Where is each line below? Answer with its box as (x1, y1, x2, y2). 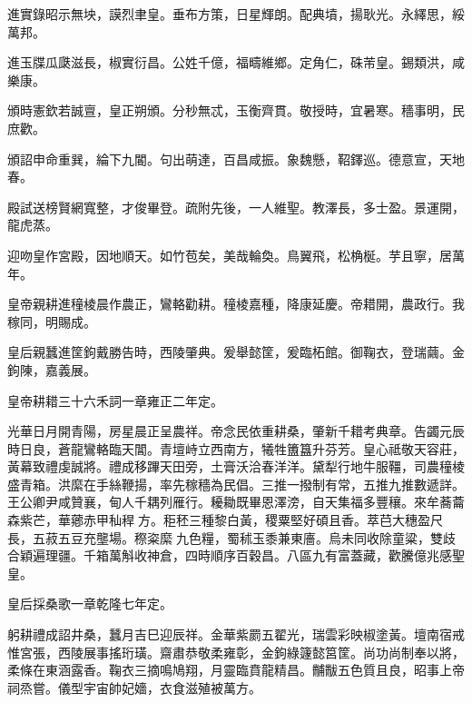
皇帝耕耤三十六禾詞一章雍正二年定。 (7, 391, 223, 410)
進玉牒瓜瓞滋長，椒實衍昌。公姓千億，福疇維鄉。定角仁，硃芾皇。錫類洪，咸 (7, 53, 465, 72)
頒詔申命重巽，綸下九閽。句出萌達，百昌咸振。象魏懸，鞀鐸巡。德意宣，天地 (7, 149, 465, 168)
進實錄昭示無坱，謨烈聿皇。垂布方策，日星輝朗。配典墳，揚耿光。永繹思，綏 (7, 5, 465, 23)
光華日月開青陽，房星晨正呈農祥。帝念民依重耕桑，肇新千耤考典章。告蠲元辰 (7, 421, 465, 441)
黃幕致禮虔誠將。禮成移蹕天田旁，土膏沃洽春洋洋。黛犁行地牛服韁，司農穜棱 (7, 457, 465, 476)
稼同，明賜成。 (7, 312, 96, 331)
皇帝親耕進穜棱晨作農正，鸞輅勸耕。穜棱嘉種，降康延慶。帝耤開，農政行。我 (7, 294, 465, 313)
